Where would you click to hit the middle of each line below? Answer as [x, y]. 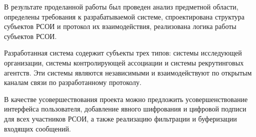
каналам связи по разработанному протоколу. [73, 82]
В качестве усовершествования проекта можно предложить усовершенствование [126, 99]
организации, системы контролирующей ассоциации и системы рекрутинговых [124, 62]
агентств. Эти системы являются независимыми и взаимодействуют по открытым [128, 72]
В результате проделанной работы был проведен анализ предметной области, [121, 6]
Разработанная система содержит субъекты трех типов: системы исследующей [123, 53]
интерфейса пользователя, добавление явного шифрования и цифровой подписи [125, 109]
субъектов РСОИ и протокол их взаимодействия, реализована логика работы [120, 26]
